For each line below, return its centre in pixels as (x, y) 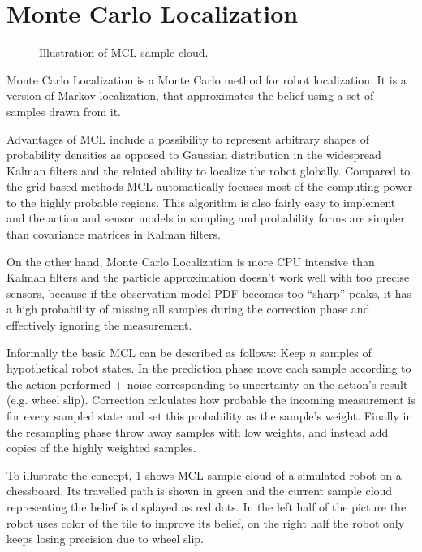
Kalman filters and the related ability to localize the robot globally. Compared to (209, 170)
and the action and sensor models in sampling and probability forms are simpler (206, 218)
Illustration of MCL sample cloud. (124, 52)
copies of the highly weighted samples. (101, 448)
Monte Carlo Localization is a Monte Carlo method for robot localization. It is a (207, 79)
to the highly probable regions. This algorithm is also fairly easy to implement (201, 202)
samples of (346, 352)
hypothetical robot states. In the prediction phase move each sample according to (209, 368)
